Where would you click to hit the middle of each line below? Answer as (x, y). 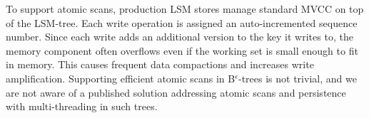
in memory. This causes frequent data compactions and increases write (160, 64)
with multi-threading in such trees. (82, 106)
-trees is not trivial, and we (298, 78)
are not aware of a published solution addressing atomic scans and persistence (176, 92)
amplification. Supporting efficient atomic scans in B (121, 78)
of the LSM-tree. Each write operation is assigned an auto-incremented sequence (182, 22)
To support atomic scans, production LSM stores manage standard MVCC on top (185, 9)
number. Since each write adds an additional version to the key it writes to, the (180, 37)
